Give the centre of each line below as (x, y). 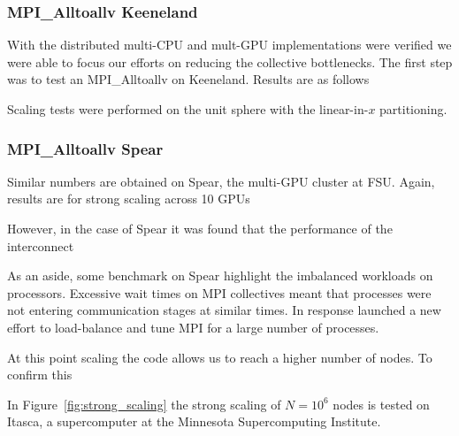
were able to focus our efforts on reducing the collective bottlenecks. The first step (230, 61)
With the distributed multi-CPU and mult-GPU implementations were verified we (229, 45)
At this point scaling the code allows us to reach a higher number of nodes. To (220, 357)
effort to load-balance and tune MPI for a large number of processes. (193, 327)
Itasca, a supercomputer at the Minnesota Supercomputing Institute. (194, 421)
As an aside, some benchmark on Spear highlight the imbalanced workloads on (220, 275)
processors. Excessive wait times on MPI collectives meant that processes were (219, 292)
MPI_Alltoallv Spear (85, 148)
